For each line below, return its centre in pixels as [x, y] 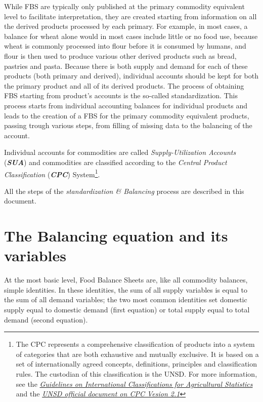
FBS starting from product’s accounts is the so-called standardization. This [121, 95]
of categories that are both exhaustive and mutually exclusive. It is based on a [137, 354]
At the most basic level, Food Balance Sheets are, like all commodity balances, [126, 280]
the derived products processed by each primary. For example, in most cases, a [126, 26]
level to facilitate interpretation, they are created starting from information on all [130, 16]
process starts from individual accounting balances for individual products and [126, 105]
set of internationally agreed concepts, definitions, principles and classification [137, 364]
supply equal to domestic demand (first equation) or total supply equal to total [127, 310]
